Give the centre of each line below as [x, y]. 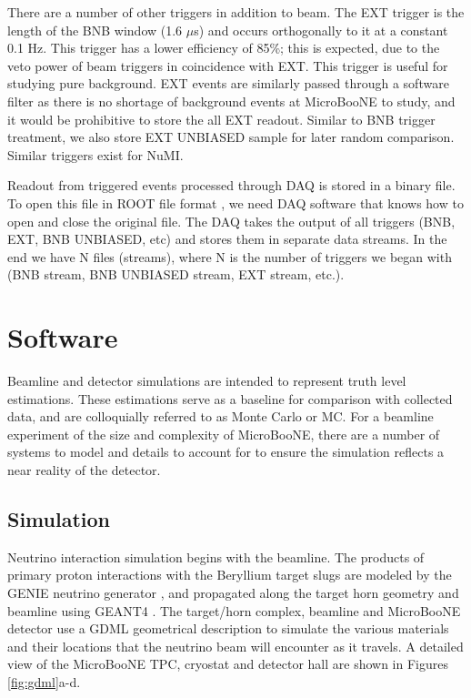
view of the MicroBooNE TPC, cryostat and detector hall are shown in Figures [228, 664]
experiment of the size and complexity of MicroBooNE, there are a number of [224, 434]
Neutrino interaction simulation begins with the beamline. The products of [216, 556]
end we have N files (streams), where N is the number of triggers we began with [230, 256]
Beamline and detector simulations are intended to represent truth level [207, 381]
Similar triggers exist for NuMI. [95, 154]
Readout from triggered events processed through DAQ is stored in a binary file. [231, 185]
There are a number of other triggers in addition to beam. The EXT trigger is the [236, 12]
